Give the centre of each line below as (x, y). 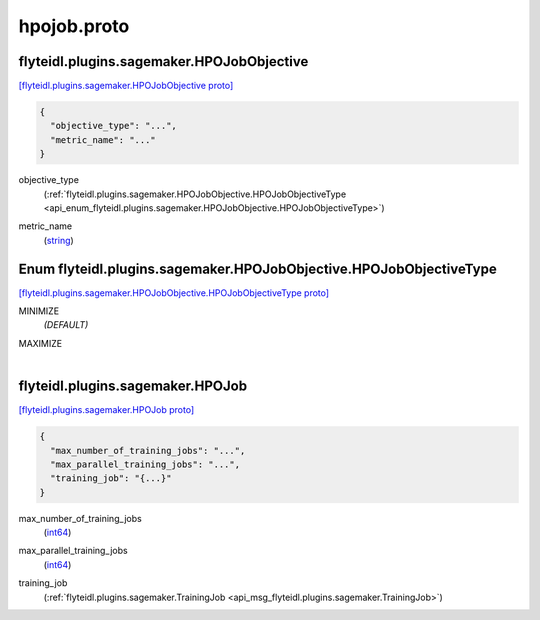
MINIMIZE (39, 311)
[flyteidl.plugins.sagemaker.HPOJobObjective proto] (126, 86)
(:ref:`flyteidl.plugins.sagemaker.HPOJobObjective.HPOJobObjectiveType (195, 194)
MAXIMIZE (40, 343)
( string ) (58, 240)
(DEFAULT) (66, 325)
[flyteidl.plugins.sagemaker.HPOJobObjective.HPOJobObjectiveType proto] (174, 292)
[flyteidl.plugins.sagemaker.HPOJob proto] (106, 410)
